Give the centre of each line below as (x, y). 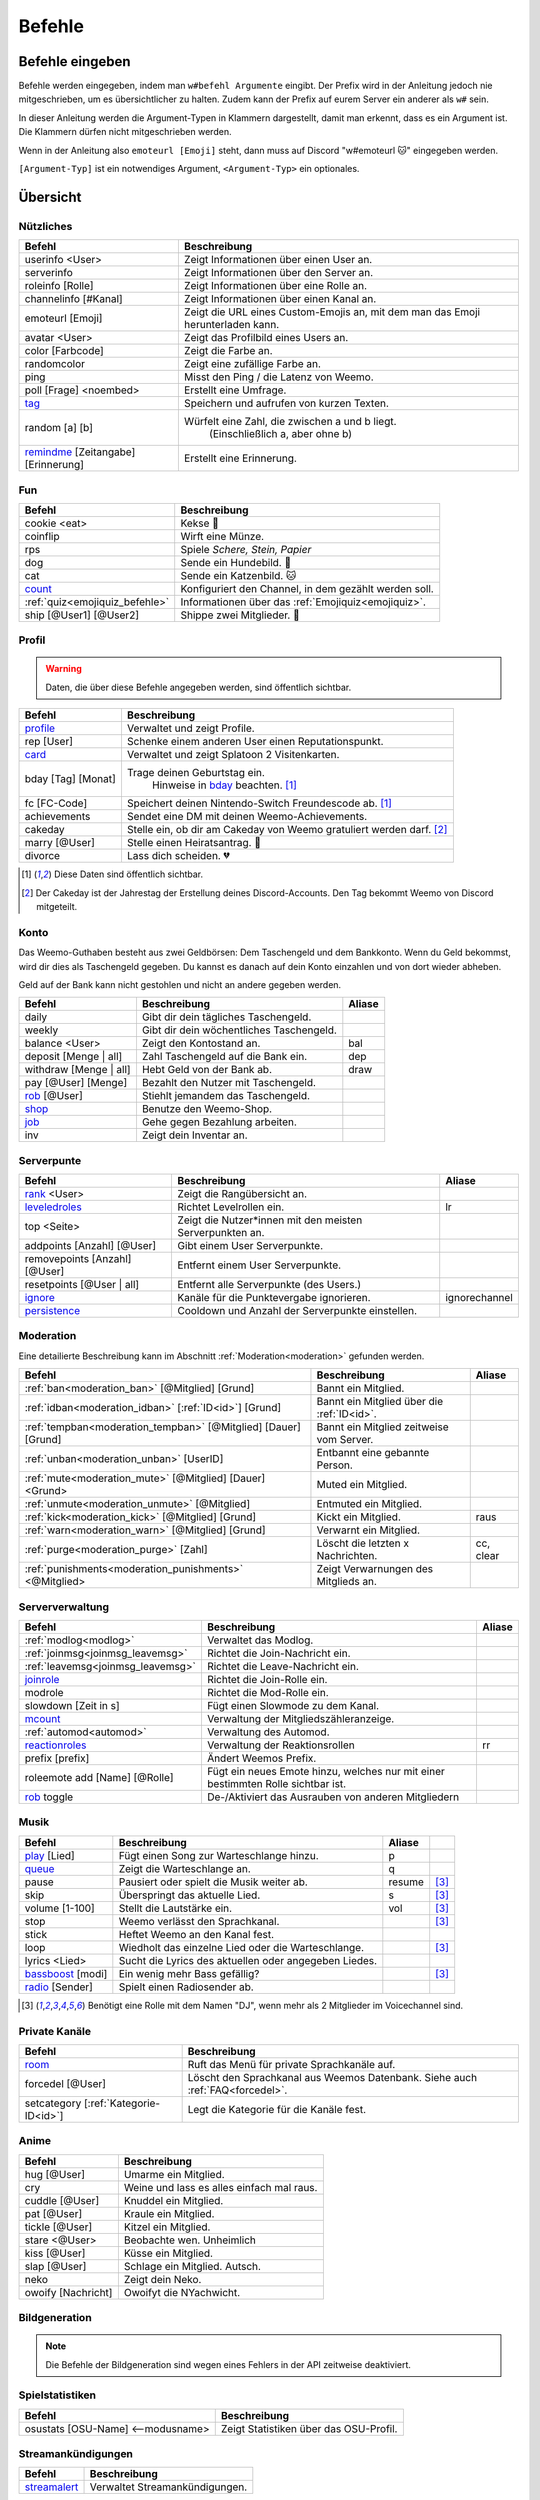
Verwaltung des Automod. (268, 1732)
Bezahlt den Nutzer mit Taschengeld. (229, 1083)
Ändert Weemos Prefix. (261, 1758)
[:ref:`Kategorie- (121, 2103)
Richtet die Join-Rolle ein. (267, 1679)
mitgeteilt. (57, 907)
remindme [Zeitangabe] (80, 452)
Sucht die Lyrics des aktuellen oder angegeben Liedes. (248, 1960)
